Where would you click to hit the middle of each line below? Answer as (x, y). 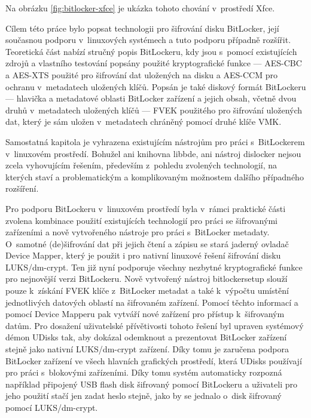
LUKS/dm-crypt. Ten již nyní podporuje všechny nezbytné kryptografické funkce (154, 267)
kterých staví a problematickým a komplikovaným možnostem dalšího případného (155, 176)
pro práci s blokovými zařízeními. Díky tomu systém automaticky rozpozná (144, 372)
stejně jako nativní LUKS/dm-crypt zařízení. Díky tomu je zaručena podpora (147, 349)
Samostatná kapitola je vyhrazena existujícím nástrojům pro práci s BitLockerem (155, 141)
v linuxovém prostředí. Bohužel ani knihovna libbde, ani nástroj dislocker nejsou (153, 153)
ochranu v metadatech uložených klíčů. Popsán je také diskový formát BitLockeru (156, 86)
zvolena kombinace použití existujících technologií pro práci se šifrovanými (141, 220)
